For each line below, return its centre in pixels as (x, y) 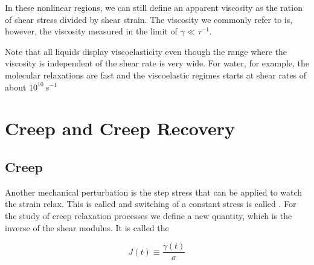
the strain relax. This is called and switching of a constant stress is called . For (151, 204)
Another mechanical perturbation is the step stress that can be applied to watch (154, 192)
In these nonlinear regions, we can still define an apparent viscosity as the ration (154, 7)
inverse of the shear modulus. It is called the (87, 227)
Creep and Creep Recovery (120, 128)
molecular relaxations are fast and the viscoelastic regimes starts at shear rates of (156, 75)
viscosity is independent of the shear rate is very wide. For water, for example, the (157, 63)
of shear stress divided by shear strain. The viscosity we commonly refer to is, (149, 19)
